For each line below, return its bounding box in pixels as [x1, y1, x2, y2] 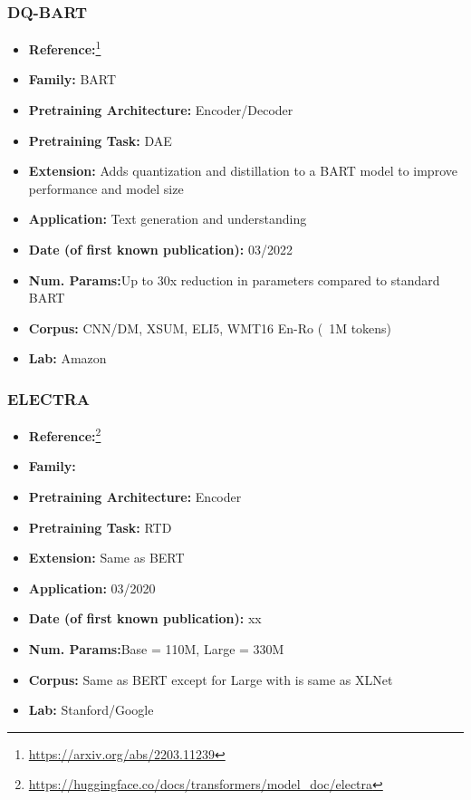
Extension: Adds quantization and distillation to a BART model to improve [28, 161, 457, 180]
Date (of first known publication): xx [28, 609, 262, 628]
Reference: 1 [28, 37, 101, 58]
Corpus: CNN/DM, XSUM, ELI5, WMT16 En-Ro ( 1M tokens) [28, 318, 392, 337]
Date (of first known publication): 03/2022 [28, 240, 293, 259]
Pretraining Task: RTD [28, 517, 172, 536]
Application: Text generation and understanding [28, 209, 307, 228]
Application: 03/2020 [28, 578, 156, 597]
